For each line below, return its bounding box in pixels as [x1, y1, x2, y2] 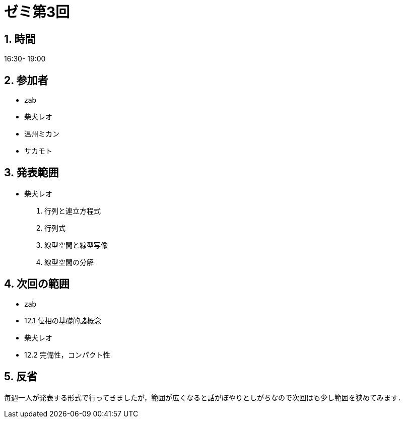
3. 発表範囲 [4, 166, 59, 179]
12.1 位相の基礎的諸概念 [24, 316, 101, 325]
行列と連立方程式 [44, 206, 101, 215]
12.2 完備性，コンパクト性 [24, 350, 110, 359]
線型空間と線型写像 [44, 240, 108, 249]
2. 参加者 [4, 74, 48, 87]
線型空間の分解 [44, 257, 94, 266]
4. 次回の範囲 [4, 277, 70, 291]
